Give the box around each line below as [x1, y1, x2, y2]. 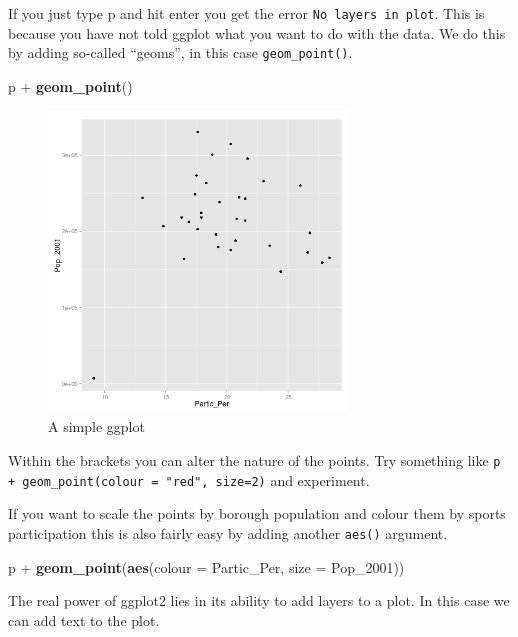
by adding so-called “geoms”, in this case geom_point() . [8, 42, 353, 63]
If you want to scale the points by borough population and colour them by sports [8, 503, 506, 524]
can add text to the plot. [8, 609, 160, 630]
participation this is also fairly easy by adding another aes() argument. [8, 522, 448, 543]
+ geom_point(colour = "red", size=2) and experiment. [8, 469, 370, 490]
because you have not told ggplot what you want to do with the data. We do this [8, 22, 506, 43]
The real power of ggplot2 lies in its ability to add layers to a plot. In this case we [8, 590, 510, 611]
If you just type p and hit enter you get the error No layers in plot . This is [8, 3, 485, 23]
